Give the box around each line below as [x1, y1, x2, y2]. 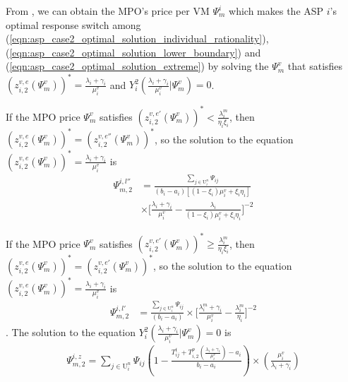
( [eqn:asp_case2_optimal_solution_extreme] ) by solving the [6, 59, 269, 73]
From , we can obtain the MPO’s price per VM [6, 4, 210, 18]
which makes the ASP [229, 4, 324, 18]
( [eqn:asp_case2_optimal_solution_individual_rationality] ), [6, 31, 269, 46]
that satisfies [287, 59, 343, 73]
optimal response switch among [6, 17, 141, 32]
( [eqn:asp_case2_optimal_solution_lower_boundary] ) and [6, 44, 261, 59]
